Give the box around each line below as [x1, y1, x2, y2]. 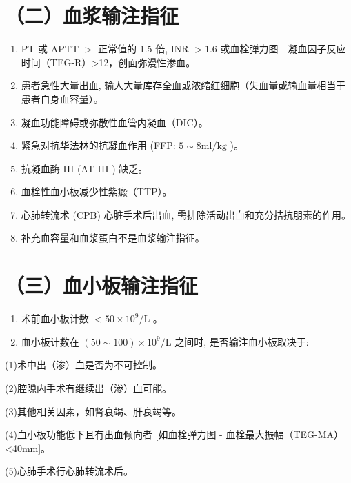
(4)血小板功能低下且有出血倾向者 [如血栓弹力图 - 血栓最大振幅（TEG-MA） [5, 427, 344, 442]
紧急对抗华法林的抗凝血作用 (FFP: [21, 138, 176, 152]
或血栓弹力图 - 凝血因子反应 [220, 41, 346, 56]
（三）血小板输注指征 [5, 271, 199, 299]
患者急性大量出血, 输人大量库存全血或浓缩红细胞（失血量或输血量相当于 [21, 78, 346, 92]
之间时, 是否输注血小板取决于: [174, 334, 309, 348]
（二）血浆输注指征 [5, 1, 179, 30]
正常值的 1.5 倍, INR [98, 41, 189, 56]
